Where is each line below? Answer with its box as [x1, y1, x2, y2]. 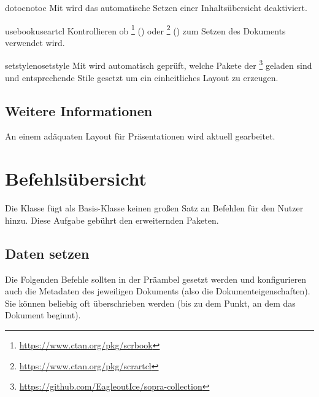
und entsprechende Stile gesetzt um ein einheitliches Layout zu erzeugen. [5, 71, 279, 84]
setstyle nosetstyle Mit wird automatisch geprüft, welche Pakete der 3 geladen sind [5, 57, 312, 72]
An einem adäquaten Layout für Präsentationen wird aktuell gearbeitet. [5, 130, 275, 143]
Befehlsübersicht [5, 166, 147, 191]
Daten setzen [5, 243, 90, 262]
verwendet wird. [5, 36, 65, 49]
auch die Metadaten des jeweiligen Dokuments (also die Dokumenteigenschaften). [5, 285, 310, 297]
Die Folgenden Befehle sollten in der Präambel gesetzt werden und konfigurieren [5, 272, 307, 285]
